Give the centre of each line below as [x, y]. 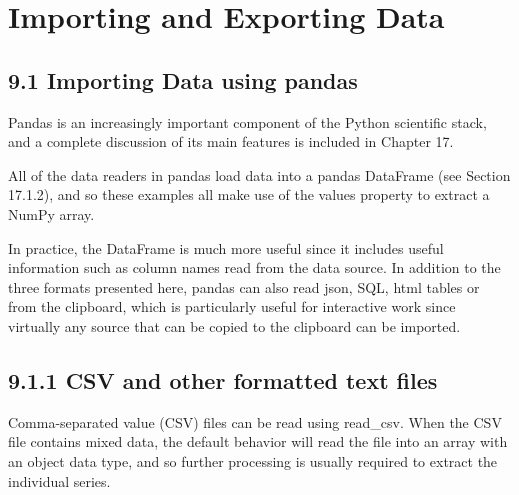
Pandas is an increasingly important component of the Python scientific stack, [247, 121]
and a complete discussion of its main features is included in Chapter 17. [231, 141]
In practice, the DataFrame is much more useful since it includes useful [226, 247]
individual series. [59, 480]
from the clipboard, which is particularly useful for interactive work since [232, 306]
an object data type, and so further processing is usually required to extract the [253, 460]
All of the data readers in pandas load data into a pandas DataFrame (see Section [259, 174]
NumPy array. [51, 213]
